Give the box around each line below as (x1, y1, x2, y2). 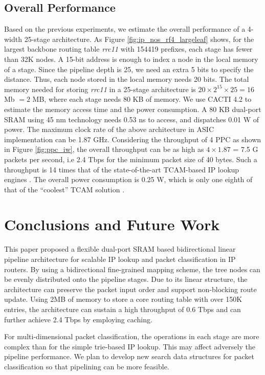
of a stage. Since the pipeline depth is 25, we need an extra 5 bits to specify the (4, 63, 254, 74)
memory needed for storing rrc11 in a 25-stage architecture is (4, 83, 196, 94)
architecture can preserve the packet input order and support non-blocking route (4, 283, 257, 294)
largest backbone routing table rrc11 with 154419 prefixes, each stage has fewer (4, 43, 253, 54)
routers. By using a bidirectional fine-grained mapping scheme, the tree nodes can (4, 263, 260, 274)
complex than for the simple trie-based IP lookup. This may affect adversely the (4, 341, 255, 351)
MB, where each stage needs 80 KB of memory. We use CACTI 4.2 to (32, 94, 252, 104)
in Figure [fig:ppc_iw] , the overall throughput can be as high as (4, 144, 204, 155)
